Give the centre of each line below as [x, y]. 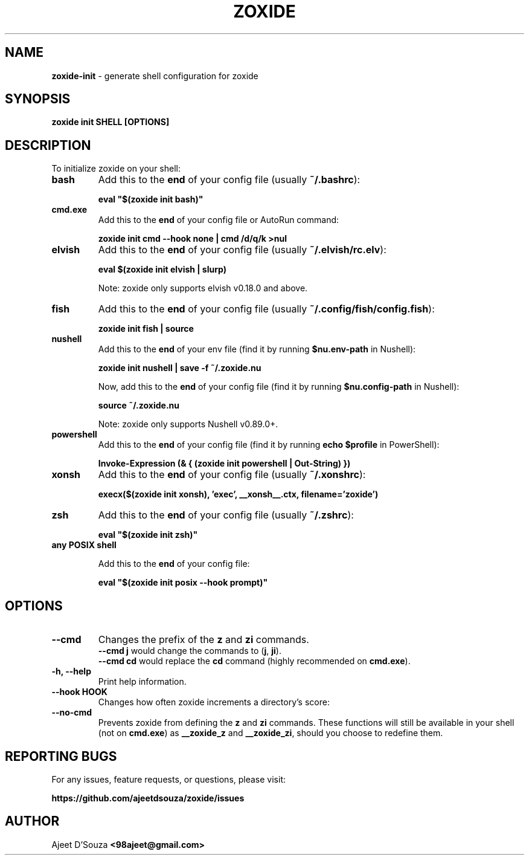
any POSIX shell [84, 545]
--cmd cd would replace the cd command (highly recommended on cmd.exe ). [254, 661]
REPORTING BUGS [61, 756]
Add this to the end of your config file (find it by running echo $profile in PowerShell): [269, 445]
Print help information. [142, 682]
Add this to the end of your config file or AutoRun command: [219, 220]
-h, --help [71, 671]
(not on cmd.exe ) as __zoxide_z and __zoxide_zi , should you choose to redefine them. [271, 733]
